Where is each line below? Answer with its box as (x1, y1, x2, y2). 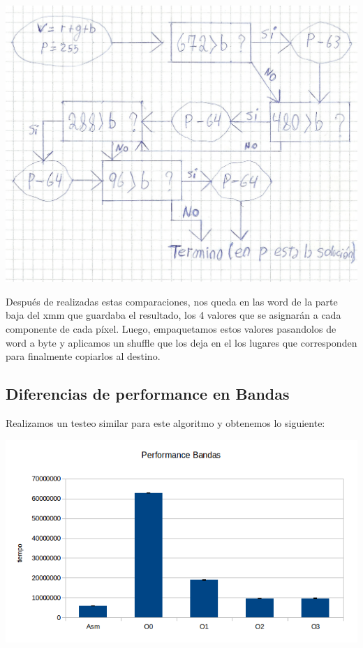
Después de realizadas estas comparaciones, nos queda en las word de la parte (6, 294, 338, 308)
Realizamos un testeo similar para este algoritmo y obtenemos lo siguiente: (6, 415, 325, 430)
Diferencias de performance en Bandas (6, 383, 290, 405)
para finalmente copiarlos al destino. (6, 349, 161, 363)
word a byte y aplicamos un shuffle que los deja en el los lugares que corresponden (6, 335, 357, 349)
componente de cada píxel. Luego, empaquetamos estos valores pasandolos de (6, 321, 336, 336)
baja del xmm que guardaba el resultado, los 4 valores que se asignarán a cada (6, 308, 341, 322)
